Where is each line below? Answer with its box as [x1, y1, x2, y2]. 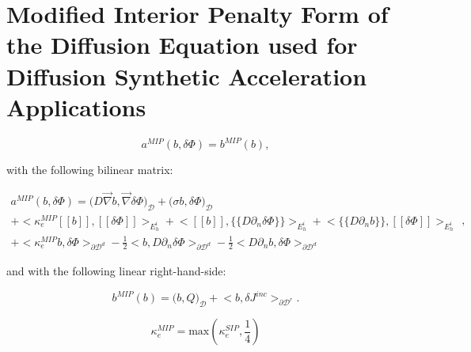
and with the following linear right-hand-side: [6, 263, 226, 279]
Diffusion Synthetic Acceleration [6, 59, 367, 92]
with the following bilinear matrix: [6, 161, 173, 178]
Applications [6, 90, 146, 123]
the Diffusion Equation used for [6, 28, 358, 61]
